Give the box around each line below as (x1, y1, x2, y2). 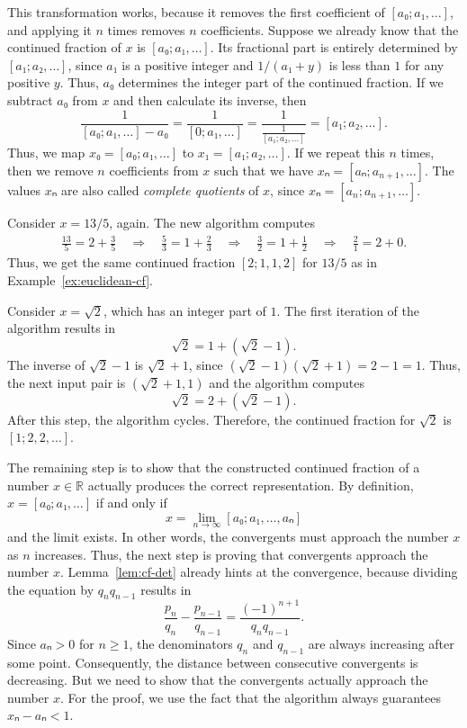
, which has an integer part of (103, 301, 266, 319)
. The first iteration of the (276, 301, 419, 319)
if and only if (95, 493, 167, 512)
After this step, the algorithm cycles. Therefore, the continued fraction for (7, 409, 416, 428)
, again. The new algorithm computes (109, 212, 315, 231)
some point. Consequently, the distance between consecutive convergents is (7, 652, 418, 671)
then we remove (7, 160, 94, 179)
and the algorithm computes (209, 373, 364, 391)
